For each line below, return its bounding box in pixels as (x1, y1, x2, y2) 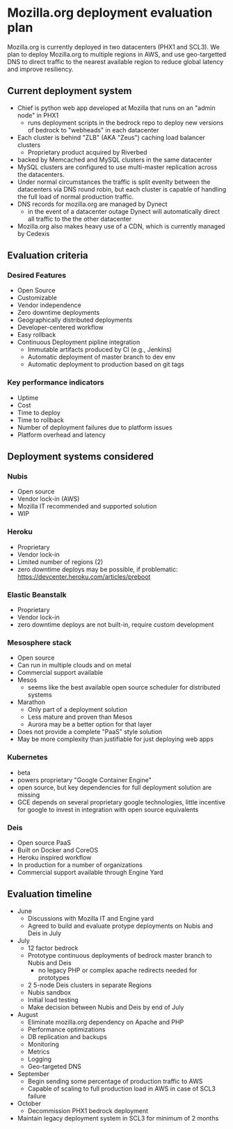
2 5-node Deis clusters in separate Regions (27, 981, 152, 989)
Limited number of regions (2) (17, 557, 104, 566)
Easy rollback (17, 331, 56, 339)
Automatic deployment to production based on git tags (27, 360, 184, 368)
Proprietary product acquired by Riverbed (27, 148, 147, 156)
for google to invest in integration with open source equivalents (17, 805, 199, 813)
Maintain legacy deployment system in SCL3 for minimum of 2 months (17, 1114, 219, 1122)
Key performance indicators (7, 377, 104, 387)
